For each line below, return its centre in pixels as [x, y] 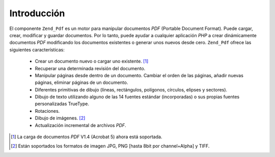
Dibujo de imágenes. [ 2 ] [60, 118]
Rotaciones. [47, 111]
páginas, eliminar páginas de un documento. [81, 83]
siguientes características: [37, 50]
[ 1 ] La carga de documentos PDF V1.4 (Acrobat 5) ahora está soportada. [87, 137]
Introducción [37, 13]
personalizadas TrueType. [62, 104]
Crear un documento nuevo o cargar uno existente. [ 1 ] [92, 61]
